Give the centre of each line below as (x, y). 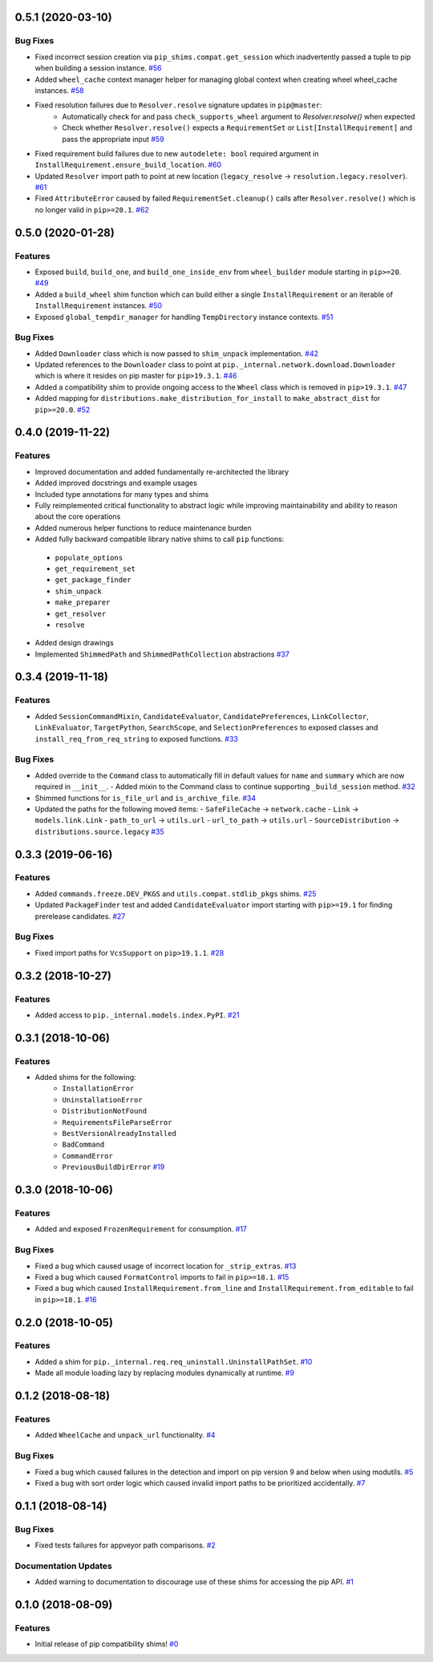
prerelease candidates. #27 (80, 916)
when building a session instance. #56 (98, 68)
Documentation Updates (63, 1566)
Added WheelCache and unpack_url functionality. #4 (125, 1435)
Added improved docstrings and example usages (116, 483)
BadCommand (83, 1145)
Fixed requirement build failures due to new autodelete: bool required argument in (177, 153)
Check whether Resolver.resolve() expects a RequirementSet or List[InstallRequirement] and (237, 127)
